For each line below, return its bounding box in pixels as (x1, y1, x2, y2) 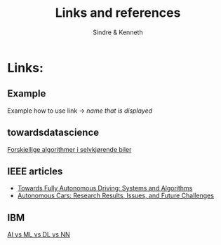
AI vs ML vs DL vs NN (7, 230, 70, 239)
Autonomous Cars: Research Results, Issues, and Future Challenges (17, 191, 214, 200)
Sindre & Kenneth (93, 28, 143, 36)
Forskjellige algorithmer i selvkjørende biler (7, 145, 132, 153)
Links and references (55, 5, 181, 21)
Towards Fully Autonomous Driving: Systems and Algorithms (17, 184, 193, 192)
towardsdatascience (7, 127, 100, 139)
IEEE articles (7, 165, 63, 177)
